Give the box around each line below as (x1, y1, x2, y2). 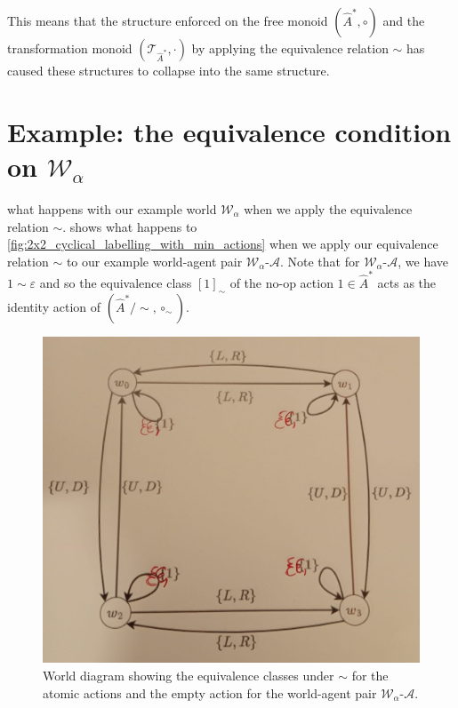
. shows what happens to (62, 217, 197, 235)
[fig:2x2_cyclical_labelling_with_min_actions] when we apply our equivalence (7, 235, 438, 253)
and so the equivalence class (39, 274, 192, 291)
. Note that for (279, 251, 360, 270)
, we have (398, 251, 449, 270)
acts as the (377, 274, 437, 291)
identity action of (7, 297, 101, 315)
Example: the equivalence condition (7, 113, 452, 149)
